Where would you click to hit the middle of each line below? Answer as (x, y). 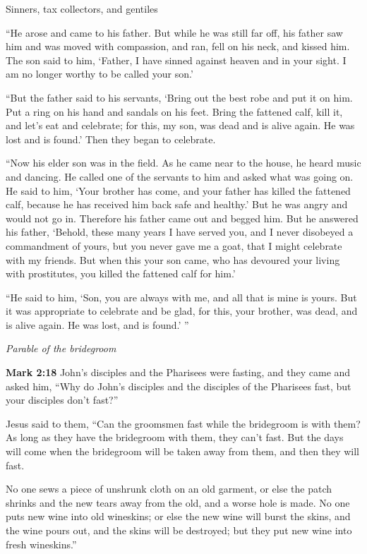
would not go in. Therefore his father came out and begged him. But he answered (182, 218)
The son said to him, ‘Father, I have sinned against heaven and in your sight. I (176, 60)
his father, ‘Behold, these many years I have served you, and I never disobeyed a (180, 232)
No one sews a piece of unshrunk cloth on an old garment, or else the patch (169, 489)
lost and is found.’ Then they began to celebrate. (111, 139)
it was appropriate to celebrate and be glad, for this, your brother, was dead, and (182, 311)
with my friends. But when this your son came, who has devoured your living (173, 259)
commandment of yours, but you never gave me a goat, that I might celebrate (174, 245)
